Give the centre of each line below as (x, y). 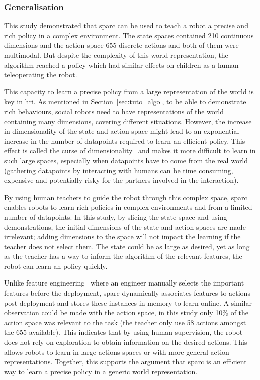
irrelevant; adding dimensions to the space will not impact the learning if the (122, 236)
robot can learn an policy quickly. (56, 266)
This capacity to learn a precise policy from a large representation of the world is (129, 91)
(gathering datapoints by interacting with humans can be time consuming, (119, 170)
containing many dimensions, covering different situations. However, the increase (128, 121)
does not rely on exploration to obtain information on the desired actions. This (126, 342)
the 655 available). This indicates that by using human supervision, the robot (123, 332)
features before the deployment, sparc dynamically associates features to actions (127, 293)
